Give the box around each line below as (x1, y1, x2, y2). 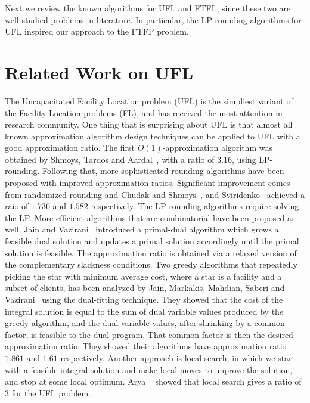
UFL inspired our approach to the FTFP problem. (5, 25, 189, 38)
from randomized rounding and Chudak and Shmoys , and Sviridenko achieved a (5, 188, 305, 200)
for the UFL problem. (11, 386, 91, 399)
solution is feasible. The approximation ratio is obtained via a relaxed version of (5, 246, 297, 259)
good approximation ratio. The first (5, 141, 135, 154)
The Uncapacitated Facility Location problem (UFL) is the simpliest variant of (5, 94, 293, 107)
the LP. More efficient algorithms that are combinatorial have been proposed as (5, 211, 295, 224)
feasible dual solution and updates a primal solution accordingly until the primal (5, 235, 299, 247)
